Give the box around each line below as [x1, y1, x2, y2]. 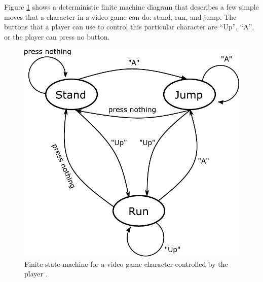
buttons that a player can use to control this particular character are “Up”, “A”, [4, 21, 254, 32]
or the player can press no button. [4, 31, 110, 42]
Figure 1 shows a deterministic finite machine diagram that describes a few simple [4, 2, 259, 12]
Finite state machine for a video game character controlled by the [24, 258, 228, 269]
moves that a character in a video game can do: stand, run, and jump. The [4, 11, 237, 22]
